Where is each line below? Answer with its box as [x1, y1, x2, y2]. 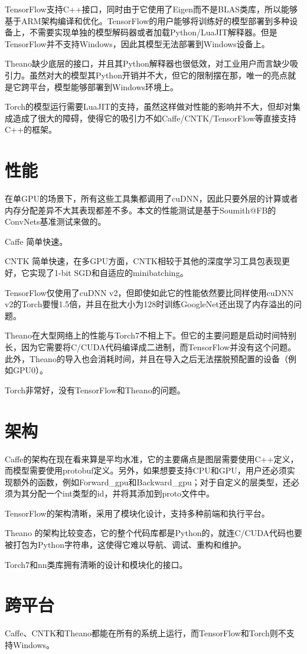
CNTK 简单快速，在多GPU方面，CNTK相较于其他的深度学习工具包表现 [5, 255, 282, 267]
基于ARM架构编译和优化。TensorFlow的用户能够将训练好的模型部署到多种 [5, 14, 290, 27]
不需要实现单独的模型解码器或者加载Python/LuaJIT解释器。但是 [29, 26, 277, 38]
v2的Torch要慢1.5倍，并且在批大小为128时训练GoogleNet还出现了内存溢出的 [5, 298, 293, 310]
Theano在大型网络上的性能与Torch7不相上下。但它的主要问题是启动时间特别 [5, 329, 296, 341]
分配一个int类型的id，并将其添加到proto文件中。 [29, 487, 215, 499]
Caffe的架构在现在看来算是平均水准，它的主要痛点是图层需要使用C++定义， [5, 452, 299, 465]
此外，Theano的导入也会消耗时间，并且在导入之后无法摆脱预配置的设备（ [5, 352, 288, 364]
